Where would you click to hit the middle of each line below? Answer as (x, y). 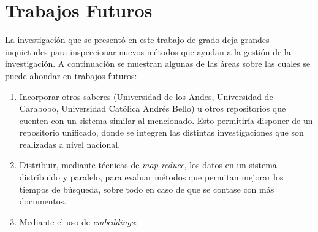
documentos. (43, 201)
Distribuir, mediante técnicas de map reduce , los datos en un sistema (148, 165)
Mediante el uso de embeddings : (78, 221)
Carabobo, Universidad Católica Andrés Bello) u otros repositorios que (153, 108)
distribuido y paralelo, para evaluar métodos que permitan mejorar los (151, 177)
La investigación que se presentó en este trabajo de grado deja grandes (137, 40)
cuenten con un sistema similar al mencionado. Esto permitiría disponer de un (166, 120)
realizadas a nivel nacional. (70, 144)
